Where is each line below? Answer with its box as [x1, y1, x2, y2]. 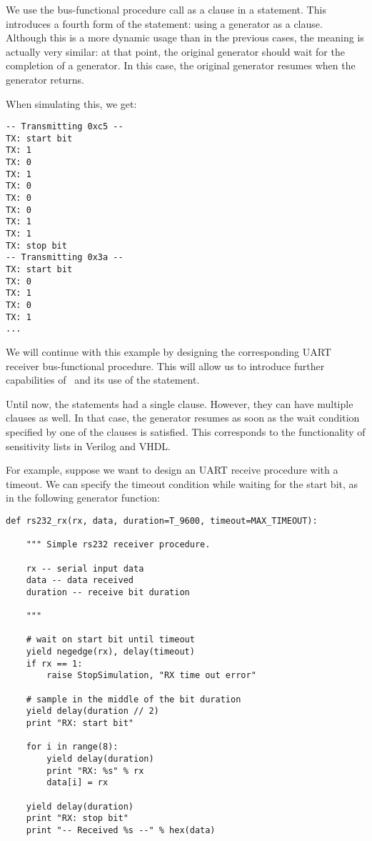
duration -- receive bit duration [26, 587, 190, 597]
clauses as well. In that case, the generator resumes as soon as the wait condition [6, 410, 360, 425]
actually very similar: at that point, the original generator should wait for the [6, 44, 345, 59]
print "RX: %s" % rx [46, 765, 144, 776]
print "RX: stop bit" [26, 813, 129, 824]
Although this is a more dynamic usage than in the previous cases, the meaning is [6, 30, 364, 45]
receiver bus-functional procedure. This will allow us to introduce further [6, 358, 325, 373]
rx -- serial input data [26, 563, 144, 574]
